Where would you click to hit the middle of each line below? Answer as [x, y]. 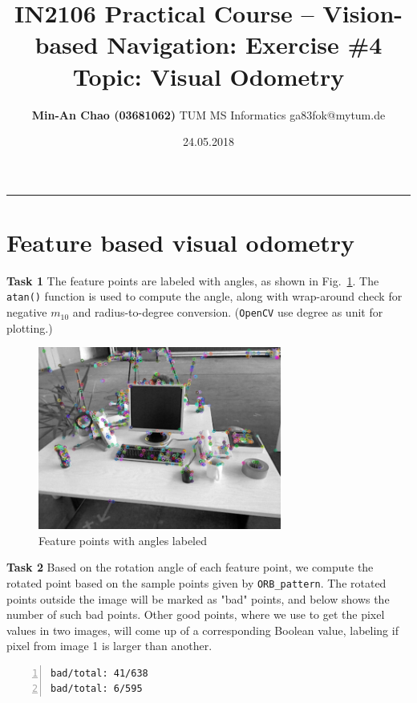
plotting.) [30, 327]
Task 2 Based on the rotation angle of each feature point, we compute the [190, 567]
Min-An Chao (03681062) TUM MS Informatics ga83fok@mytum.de [208, 114]
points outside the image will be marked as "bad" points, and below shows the [198, 598]
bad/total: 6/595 [97, 689]
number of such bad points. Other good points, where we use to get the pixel [196, 614]
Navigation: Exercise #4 [245, 44]
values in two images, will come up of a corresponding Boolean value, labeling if [202, 630]
